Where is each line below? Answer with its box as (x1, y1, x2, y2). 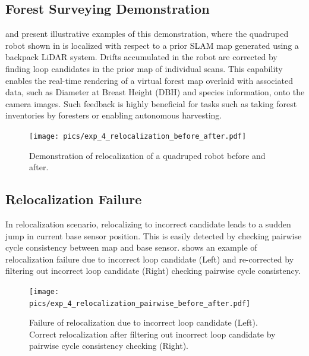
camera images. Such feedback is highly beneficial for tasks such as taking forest (5, 97, 297, 110)
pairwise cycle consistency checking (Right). (29, 339, 188, 352)
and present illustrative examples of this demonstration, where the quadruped (5, 27, 289, 40)
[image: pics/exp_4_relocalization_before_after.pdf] (29, 132, 247, 140)
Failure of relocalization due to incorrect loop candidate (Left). (29, 316, 258, 329)
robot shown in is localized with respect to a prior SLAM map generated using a (5, 39, 299, 51)
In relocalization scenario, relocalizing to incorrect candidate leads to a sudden (5, 218, 291, 230)
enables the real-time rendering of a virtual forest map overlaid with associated (5, 74, 293, 86)
